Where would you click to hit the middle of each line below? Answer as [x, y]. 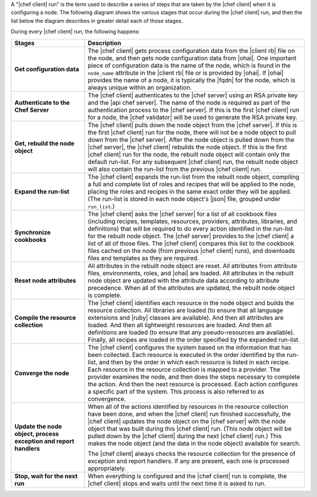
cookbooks [31, 239]
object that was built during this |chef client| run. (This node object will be [190, 428]
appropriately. [107, 468]
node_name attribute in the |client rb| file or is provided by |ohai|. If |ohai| [186, 72]
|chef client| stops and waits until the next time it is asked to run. [177, 483]
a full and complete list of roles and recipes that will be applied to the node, [192, 184]
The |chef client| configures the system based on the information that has [190, 347]
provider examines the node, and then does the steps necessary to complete [194, 376]
